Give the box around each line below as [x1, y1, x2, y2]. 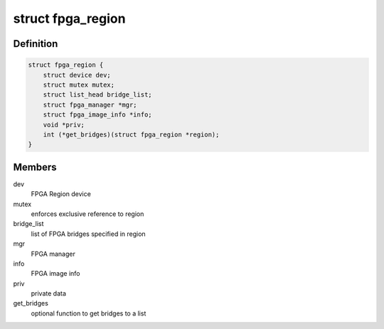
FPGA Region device [31, 190, 92, 198]
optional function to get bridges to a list [31, 309, 146, 318]
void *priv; [43, 121, 85, 129]
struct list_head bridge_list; [43, 91, 152, 99]
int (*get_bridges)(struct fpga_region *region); [43, 130, 220, 139]
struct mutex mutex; [43, 80, 115, 89]
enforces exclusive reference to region [31, 210, 144, 218]
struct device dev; [43, 71, 112, 79]
